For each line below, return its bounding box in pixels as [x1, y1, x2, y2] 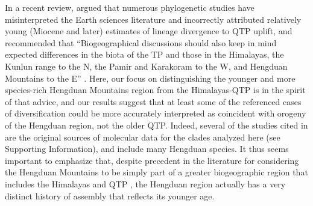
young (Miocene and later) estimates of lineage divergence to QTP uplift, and [5, 25, 292, 37]
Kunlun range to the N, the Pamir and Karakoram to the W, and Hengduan [5, 59, 288, 72]
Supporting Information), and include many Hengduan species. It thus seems [5, 142, 289, 155]
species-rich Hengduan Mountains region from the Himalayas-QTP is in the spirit [5, 83, 306, 96]
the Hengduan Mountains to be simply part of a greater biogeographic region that [5, 166, 308, 178]
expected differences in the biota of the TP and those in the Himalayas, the [5, 48, 284, 61]
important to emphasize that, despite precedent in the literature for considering [5, 154, 299, 166]
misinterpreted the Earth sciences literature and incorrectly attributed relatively [5, 13, 302, 25]
